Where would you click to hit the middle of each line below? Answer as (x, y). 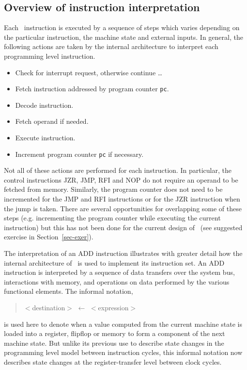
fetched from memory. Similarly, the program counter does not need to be (113, 189)
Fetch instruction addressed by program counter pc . (92, 89)
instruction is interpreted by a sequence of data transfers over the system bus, (119, 272)
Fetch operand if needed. (52, 121)
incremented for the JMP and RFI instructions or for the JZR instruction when (122, 199)
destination (49, 307)
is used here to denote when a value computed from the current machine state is (123, 324)
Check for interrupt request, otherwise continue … (89, 72)
